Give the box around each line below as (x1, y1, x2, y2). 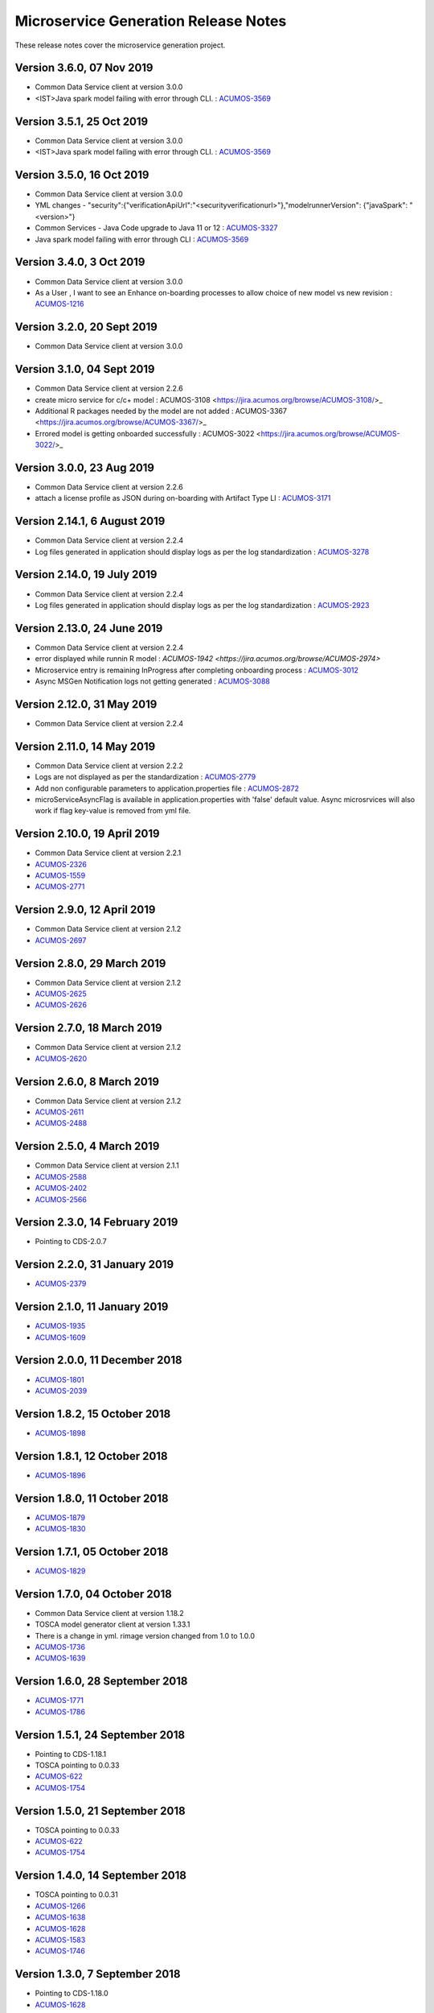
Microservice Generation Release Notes (14, 12, 287, 30)
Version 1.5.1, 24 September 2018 (14, 1728, 185, 1742)
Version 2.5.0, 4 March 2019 (14, 1139, 160, 1153)
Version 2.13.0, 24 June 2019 (14, 621, 163, 635)
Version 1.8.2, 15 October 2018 (14, 1407, 171, 1420)
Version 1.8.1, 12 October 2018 (14, 1449, 168, 1463)
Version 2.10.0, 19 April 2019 (14, 827, 160, 841)
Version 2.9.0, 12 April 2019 (14, 903, 156, 917)
